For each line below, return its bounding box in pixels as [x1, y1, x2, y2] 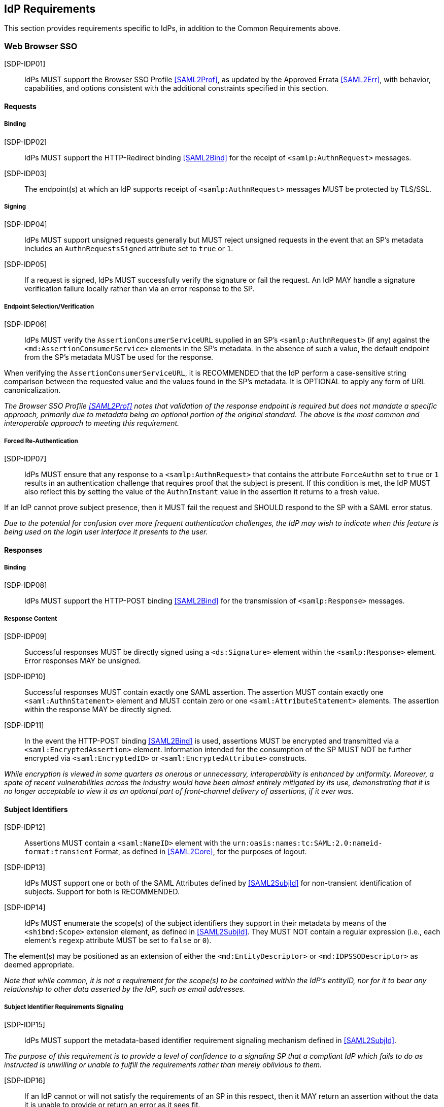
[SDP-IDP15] [4, 1020, 45, 1029]
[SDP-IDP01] [4, 59, 46, 69]
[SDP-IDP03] [4, 169, 47, 178]
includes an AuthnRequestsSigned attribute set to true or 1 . [24, 244, 233, 253]
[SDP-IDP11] [4, 721, 44, 730]
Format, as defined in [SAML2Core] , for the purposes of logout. [94, 847, 307, 856]
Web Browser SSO [4, 41, 78, 51]
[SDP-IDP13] [4, 863, 46, 872]
